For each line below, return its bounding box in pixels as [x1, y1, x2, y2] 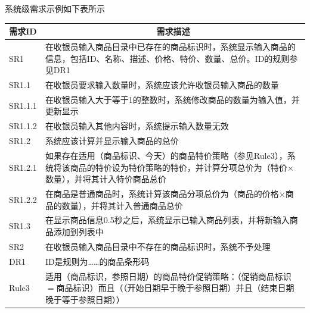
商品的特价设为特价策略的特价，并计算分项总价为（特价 [70, 161, 287, 173]
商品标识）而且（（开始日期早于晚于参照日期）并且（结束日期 [56, 281, 294, 294]
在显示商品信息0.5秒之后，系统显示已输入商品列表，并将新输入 [45, 214, 290, 226]
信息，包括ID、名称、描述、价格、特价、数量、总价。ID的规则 [45, 52, 290, 64]
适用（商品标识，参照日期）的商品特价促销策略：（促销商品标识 [45, 270, 292, 282]
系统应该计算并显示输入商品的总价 [45, 134, 179, 147]
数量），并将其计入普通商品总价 [61, 199, 183, 211]
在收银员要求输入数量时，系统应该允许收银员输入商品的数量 [45, 78, 279, 90]
